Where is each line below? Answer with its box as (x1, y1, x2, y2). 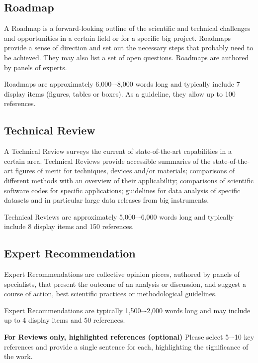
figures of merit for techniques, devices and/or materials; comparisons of (15, 165, 235, 176)
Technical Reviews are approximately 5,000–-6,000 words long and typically (4, 211, 234, 222)
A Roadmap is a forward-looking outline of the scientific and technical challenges (4, 23, 251, 33)
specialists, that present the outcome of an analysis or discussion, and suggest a (4, 278, 247, 289)
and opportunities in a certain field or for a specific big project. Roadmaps (4, 32, 231, 43)
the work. (4, 351, 33, 362)
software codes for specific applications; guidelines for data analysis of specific (4, 185, 241, 195)
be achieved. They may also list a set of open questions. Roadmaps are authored (4, 52, 249, 62)
